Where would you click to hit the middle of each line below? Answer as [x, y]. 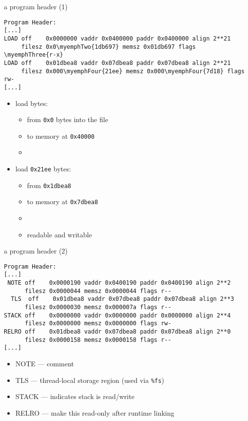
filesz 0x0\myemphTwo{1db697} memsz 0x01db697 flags [108, 47]
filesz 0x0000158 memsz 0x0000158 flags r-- [98, 340]
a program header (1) [36, 6]
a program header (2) [36, 251]
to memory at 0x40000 [61, 136]
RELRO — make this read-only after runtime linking [95, 412]
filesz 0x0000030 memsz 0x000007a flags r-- [98, 307]
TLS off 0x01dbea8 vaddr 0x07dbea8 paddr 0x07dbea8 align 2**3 [123, 299]
